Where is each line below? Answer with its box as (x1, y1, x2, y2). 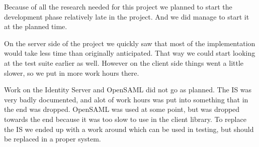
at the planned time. (4, 21, 67, 32)
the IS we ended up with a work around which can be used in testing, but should (4, 123, 254, 134)
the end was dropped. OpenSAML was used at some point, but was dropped (4, 104, 240, 114)
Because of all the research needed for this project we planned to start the (4, 2, 232, 12)
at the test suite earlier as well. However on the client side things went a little (4, 57, 244, 68)
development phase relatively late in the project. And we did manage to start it (4, 11, 249, 22)
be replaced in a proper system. (4, 133, 101, 144)
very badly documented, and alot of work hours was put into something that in (4, 94, 248, 104)
